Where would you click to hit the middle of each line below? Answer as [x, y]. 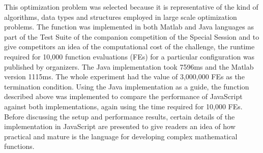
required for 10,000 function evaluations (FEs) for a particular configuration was [129, 56]
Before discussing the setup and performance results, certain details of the [120, 116]
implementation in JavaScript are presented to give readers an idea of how [120, 126]
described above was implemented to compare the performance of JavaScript [123, 96]
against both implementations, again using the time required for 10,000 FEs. [123, 106]
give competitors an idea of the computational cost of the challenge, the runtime [129, 47]
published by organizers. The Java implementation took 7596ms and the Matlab [129, 66]
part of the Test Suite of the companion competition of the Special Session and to [132, 36]
